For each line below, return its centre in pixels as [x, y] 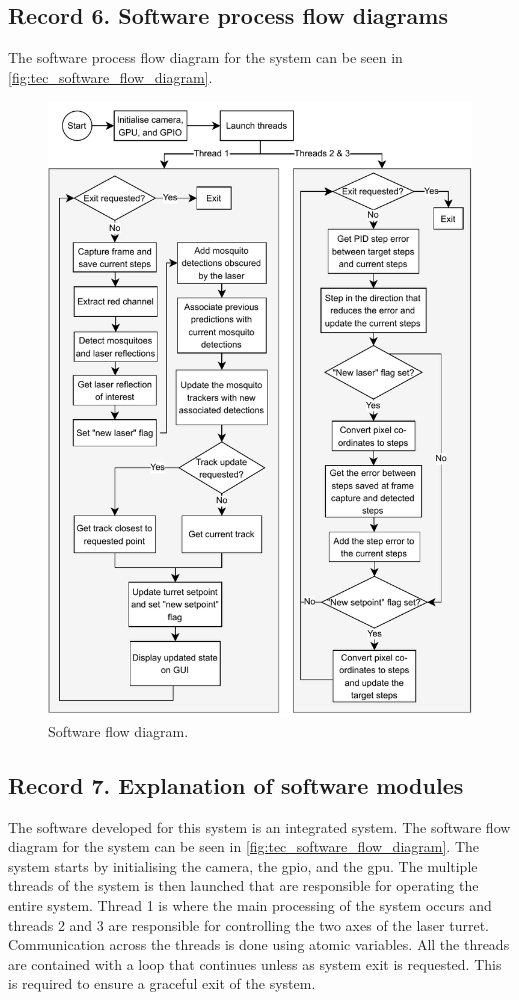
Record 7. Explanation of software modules [236, 784]
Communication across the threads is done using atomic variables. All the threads [259, 944]
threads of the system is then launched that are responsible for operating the [243, 885]
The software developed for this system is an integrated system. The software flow [259, 826]
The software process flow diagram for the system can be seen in [205, 57]
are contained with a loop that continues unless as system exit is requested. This [255, 963]
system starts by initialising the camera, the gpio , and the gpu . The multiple [243, 865]
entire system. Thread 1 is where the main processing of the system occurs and [250, 905]
